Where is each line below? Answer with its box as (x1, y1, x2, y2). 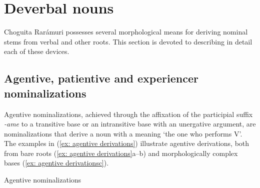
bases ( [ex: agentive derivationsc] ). (4, 157, 109, 168)
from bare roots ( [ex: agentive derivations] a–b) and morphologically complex (4, 147, 238, 158)
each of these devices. (4, 46, 69, 56)
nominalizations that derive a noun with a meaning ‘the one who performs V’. (4, 128, 242, 138)
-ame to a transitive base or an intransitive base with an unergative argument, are (4, 118, 256, 129)
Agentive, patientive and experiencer (4, 70, 198, 86)
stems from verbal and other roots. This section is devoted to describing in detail (4, 36, 252, 46)
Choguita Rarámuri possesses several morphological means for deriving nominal (4, 26, 248, 37)
